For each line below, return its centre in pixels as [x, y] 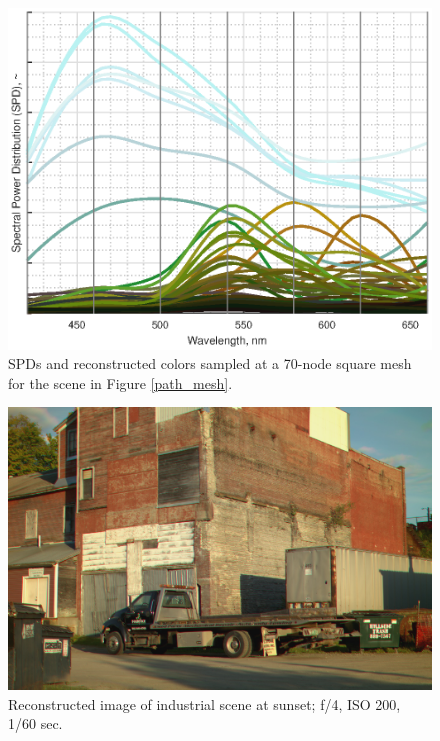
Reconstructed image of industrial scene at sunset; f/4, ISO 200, [204, 703]
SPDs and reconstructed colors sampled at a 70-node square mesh [210, 363]
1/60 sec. [35, 723]
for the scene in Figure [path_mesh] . [120, 382]
